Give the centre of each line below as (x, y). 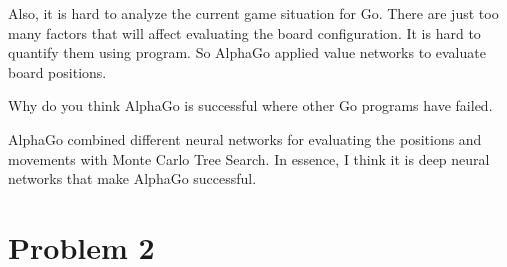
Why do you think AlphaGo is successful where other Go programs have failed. (250, 105)
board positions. (57, 71)
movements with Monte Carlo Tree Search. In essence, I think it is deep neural (249, 158)
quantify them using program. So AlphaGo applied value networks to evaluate (247, 52)
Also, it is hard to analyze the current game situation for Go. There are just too (253, 13)
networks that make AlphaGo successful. (132, 178)
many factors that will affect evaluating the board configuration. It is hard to (244, 32)
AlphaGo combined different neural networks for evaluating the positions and (245, 138)
